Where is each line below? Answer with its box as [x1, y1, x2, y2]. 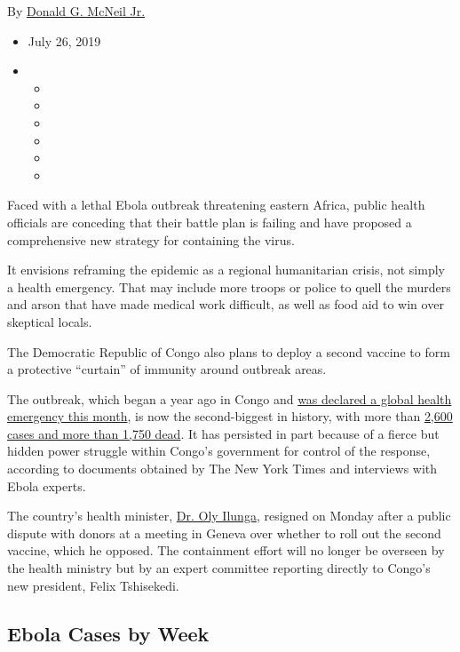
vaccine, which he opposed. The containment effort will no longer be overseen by [7, 541, 445, 560]
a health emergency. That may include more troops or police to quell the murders [7, 277, 451, 296]
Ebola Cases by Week [7, 619, 210, 647]
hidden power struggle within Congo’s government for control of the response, [7, 441, 431, 460]
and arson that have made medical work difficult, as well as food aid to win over [7, 295, 444, 314]
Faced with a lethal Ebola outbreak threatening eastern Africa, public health [7, 195, 425, 214]
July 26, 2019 [28, 31, 101, 50]
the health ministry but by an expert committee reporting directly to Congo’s [7, 559, 431, 577]
